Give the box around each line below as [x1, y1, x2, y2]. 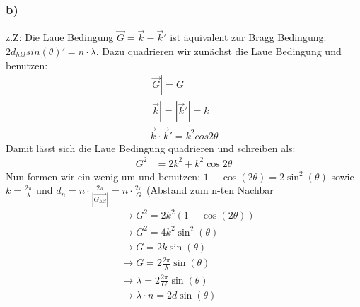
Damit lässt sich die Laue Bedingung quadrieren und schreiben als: [6, 140, 296, 155]
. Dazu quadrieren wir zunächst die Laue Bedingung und [95, 44, 342, 59]
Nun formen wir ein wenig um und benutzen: [6, 168, 201, 183]
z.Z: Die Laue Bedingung [6, 30, 114, 45]
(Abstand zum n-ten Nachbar [146, 183, 274, 197]
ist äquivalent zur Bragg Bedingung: [170, 30, 327, 45]
